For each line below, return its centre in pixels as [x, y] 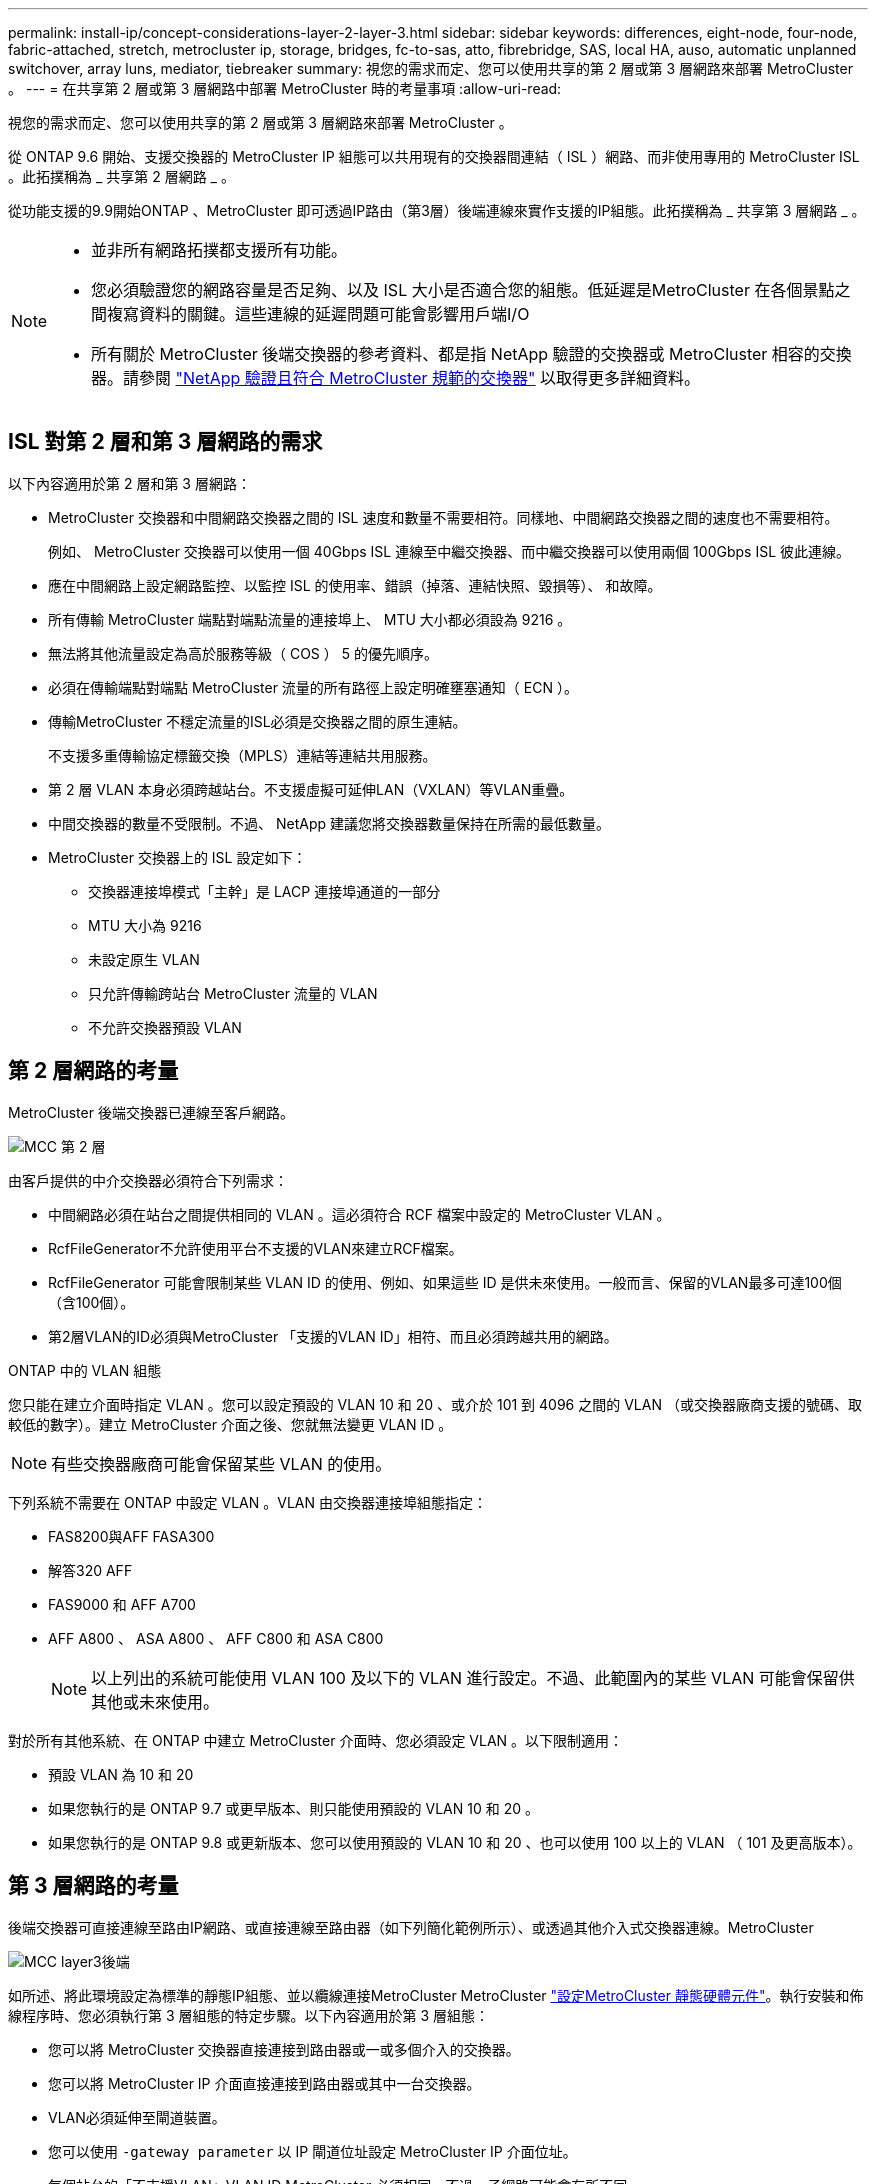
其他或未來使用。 [155, 1701]
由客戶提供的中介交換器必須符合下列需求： [148, 1180]
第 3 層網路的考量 [93, 1886]
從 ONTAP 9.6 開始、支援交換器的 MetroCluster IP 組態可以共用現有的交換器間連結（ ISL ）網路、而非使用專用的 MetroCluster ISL [434, 156]
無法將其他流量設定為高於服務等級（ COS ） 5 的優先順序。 [243, 653]
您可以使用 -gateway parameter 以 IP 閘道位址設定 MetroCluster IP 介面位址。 [312, 2151]
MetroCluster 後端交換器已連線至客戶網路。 [151, 1112]
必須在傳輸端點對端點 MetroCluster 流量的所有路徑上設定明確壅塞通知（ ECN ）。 [313, 687]
